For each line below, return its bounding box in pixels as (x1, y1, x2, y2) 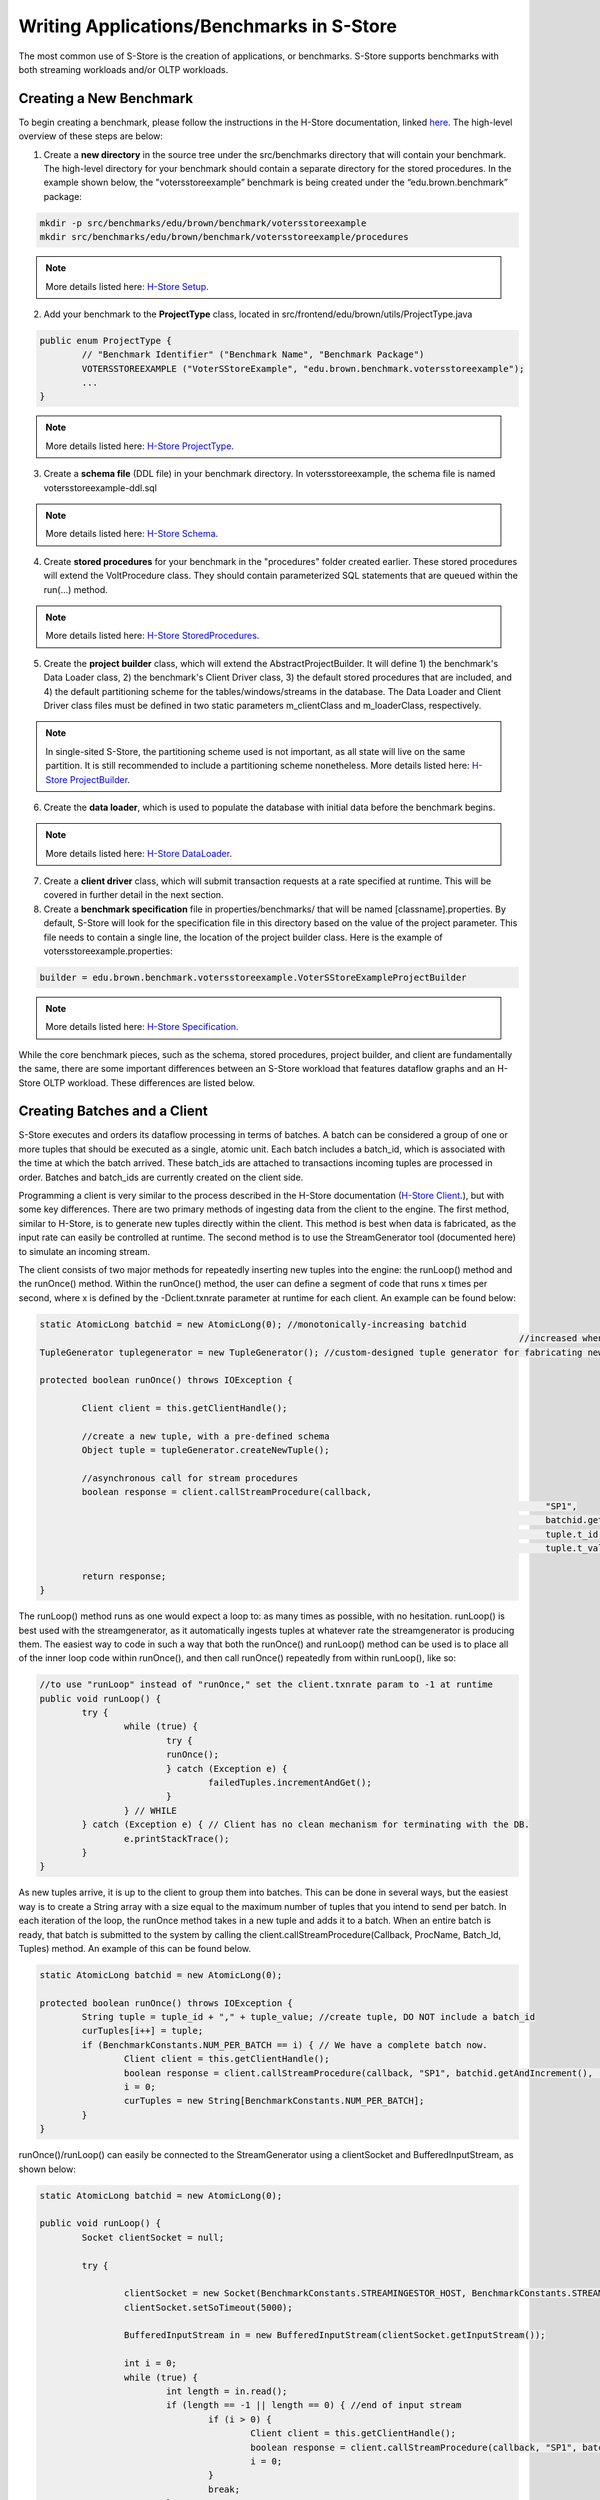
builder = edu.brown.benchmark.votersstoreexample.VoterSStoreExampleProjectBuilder (39, 972, 467, 983)
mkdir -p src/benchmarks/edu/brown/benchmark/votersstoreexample (39, 217, 367, 229)
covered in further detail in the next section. (43, 889, 224, 901)
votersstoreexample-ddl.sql (43, 481, 157, 494)
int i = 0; (123, 2358, 177, 2369)
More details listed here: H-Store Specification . (45, 1021, 239, 1033)
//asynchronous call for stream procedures (81, 1473, 299, 1484)
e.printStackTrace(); (123, 1833, 230, 1844)
